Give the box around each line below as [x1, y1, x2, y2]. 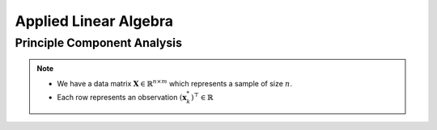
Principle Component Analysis [15, 36, 182, 50]
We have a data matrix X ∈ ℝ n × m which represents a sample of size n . [57, 78, 293, 88]
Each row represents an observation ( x [57, 92, 187, 102]
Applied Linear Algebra [15, 12, 174, 30]
